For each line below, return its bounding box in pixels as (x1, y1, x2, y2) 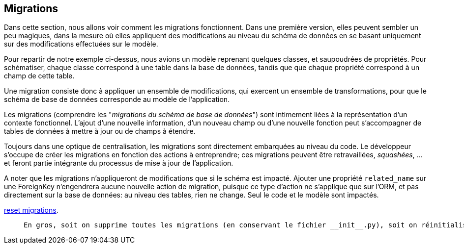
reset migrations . (4, 206, 58, 215)
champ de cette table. (4, 72, 75, 80)
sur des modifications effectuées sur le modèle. (4, 40, 158, 49)
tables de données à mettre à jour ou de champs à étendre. (4, 127, 196, 136)
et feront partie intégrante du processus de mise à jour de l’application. (4, 159, 233, 168)
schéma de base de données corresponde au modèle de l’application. (4, 95, 230, 104)
